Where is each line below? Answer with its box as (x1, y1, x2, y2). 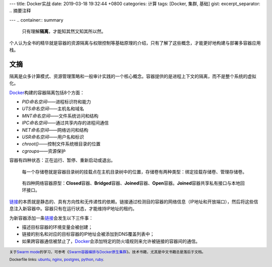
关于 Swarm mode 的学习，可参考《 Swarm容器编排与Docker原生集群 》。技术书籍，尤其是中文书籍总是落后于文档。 (9, 249, 206, 254)
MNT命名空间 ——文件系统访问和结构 (22, 113, 99, 119)
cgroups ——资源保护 (22, 148, 66, 154)
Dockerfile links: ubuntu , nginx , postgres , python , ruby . (9, 257, 104, 262)
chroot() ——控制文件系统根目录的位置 (22, 141, 101, 147)
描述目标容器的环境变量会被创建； (22, 224, 93, 230)
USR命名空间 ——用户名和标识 (22, 134, 84, 140)
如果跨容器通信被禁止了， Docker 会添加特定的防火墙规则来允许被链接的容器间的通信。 (22, 238, 200, 244)
